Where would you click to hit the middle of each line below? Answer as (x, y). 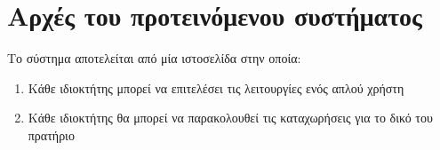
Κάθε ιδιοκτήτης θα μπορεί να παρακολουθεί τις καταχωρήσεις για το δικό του (230, 118)
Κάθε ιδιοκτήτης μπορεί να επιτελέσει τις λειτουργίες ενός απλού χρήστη (216, 87)
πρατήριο (51, 134)
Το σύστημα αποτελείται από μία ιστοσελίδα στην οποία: (154, 58)
